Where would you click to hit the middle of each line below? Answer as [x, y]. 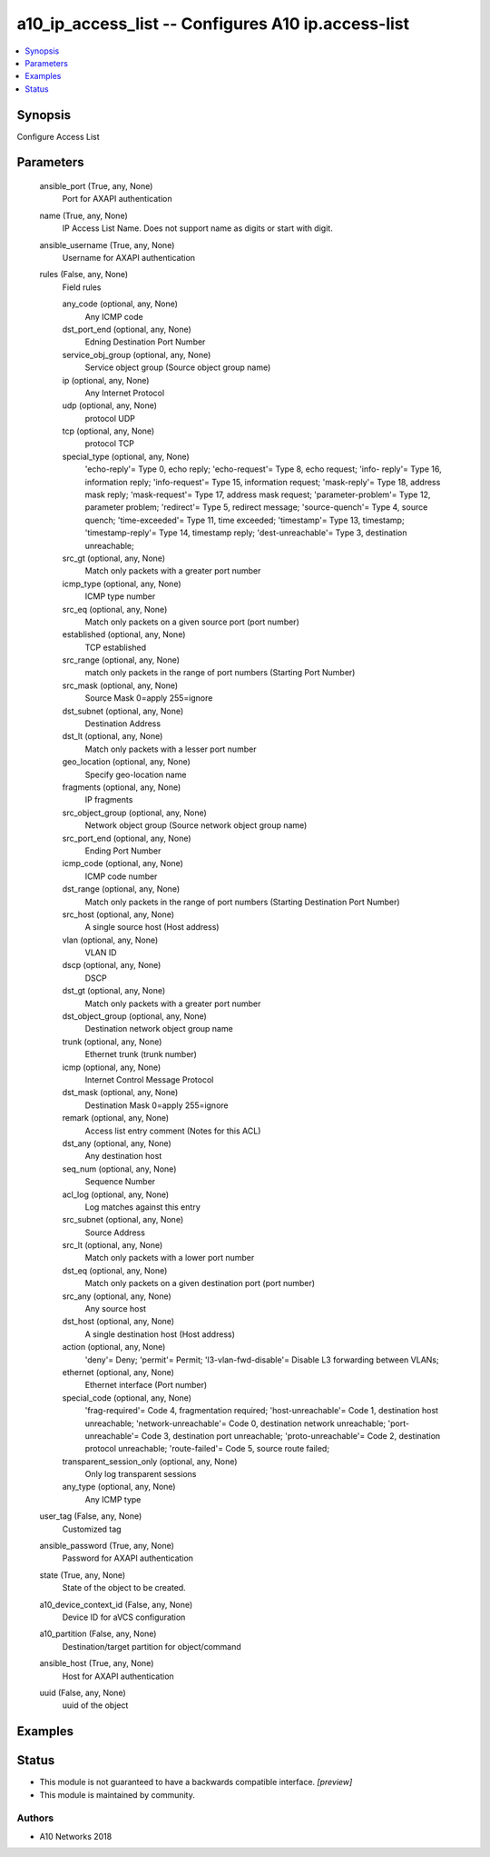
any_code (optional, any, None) [120, 304]
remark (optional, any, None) [116, 1118]
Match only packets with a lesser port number [171, 749]
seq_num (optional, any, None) [119, 1169]
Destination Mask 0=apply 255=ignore [157, 1105]
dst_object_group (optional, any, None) [135, 1016]
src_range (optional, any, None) [121, 660]
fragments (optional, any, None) [122, 787]
